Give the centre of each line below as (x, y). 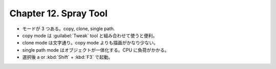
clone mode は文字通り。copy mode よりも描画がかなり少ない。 (90, 43)
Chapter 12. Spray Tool (59, 13)
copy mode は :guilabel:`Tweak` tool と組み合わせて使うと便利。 (90, 35)
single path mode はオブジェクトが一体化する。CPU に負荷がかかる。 (96, 50)
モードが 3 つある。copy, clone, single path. (68, 29)
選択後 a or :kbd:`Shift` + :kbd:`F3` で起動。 (68, 57)
